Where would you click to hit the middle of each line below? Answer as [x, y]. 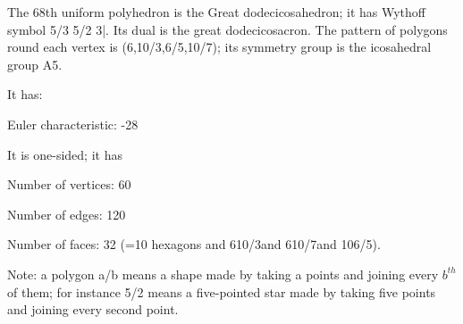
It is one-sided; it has [65, 154]
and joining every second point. [93, 309]
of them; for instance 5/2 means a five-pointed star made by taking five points [222, 291]
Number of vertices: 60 [69, 184]
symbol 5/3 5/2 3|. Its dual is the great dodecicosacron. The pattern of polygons [227, 29]
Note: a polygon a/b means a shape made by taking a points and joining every [223, 274]
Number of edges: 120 [67, 214]
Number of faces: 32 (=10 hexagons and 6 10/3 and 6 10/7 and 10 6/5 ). [194, 244]
